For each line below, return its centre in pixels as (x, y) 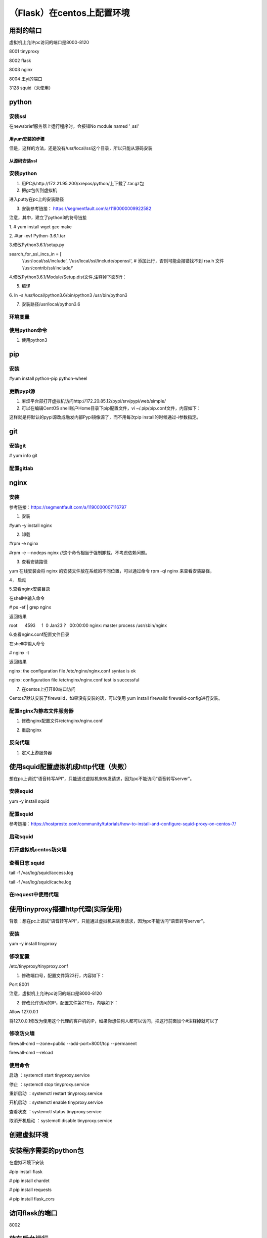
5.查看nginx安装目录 (30, 589)
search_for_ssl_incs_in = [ (35, 254)
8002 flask (20, 60)
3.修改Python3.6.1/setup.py (37, 245)
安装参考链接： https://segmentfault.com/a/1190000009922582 (87, 208)
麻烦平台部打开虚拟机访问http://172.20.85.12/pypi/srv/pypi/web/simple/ (94, 401)
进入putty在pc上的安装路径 (37, 199)
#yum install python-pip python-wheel (48, 378)
